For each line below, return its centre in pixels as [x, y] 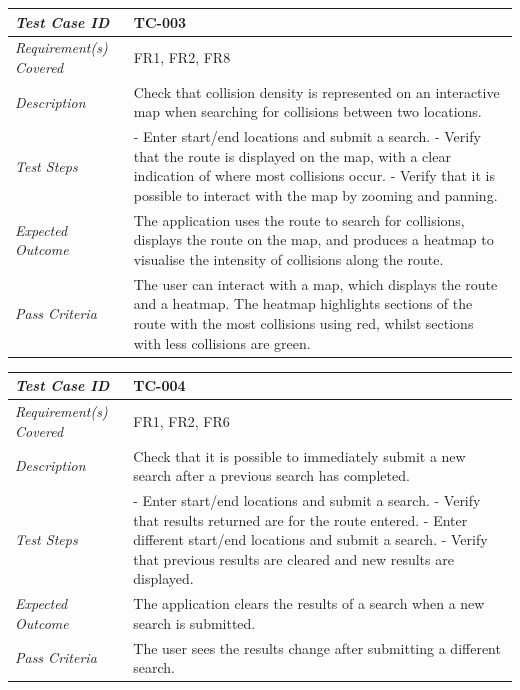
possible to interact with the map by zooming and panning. [315, 195]
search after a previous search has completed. [271, 475]
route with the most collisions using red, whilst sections [303, 323]
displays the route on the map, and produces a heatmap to [313, 239]
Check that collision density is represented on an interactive [316, 91]
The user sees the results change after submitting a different [317, 647]
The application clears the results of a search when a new [309, 603]
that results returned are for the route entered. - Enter [300, 519]
